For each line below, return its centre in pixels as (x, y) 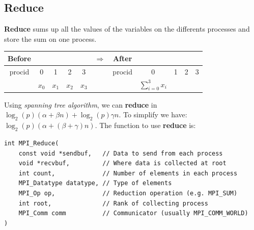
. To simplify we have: (153, 114)
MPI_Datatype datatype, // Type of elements (95, 183)
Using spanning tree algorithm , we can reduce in (81, 104)
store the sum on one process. (50, 39)
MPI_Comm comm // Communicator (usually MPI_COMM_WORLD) (133, 213)
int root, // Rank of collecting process (113, 203)
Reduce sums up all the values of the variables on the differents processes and (127, 29)
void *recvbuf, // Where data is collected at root (122, 163)
